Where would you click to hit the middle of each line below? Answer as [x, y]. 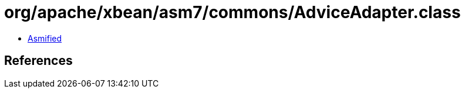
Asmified [45, 38]
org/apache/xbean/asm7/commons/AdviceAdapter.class [232, 12]
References [38, 61]
